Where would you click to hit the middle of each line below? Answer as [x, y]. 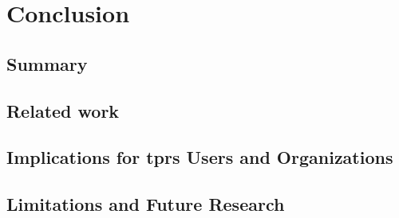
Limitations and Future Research [146, 204]
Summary [47, 63]
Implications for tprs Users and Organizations [200, 157]
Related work [63, 110]
